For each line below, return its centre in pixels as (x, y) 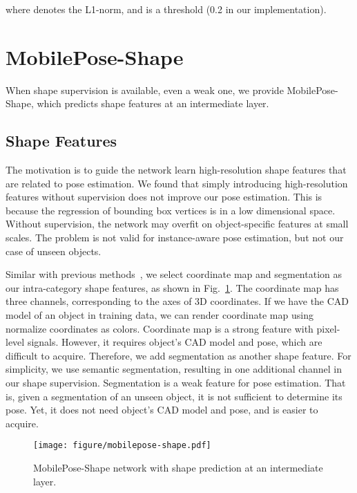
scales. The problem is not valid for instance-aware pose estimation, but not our (175, 238)
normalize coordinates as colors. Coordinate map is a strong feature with (160, 328)
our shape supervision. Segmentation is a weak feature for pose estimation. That (176, 383)
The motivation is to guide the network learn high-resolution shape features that (176, 170)
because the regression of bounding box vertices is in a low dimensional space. (171, 210)
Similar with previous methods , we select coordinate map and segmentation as (174, 274)
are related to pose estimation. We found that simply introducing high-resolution (177, 183)
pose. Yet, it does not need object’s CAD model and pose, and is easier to (162, 410)
